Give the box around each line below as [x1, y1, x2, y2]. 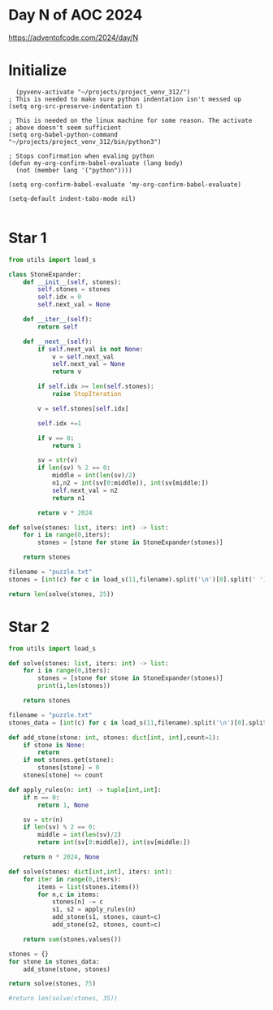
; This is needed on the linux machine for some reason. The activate [8, 116, 253, 124]
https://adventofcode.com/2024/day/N [8, 33, 139, 42]
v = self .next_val [51, 352, 115, 361]
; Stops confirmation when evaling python [8, 152, 154, 160]
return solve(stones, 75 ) [8, 980, 96, 988]
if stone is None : [23, 741, 85, 749]
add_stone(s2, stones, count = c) [51, 921, 162, 929]
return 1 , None [37, 801, 89, 809]
